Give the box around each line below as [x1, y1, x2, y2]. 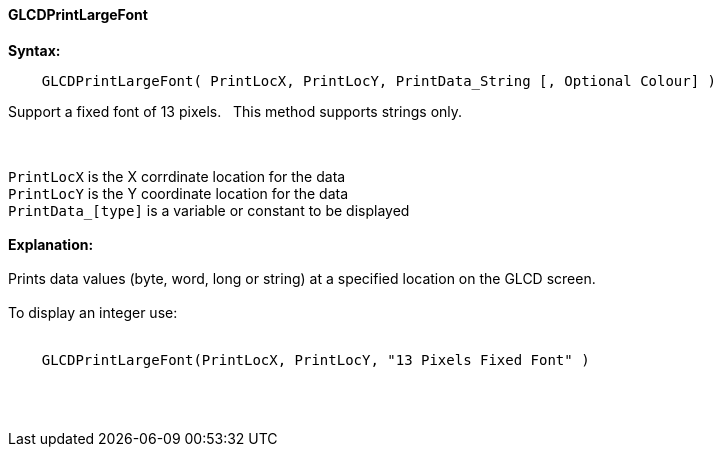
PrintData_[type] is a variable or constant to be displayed [8, 201, 410, 219]
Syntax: [8, 41, 61, 59]
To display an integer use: [8, 303, 178, 321]
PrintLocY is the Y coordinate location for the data [8, 184, 349, 202]
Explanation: [8, 235, 94, 253]
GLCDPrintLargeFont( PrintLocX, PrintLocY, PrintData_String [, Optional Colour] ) [41, 72, 717, 89]
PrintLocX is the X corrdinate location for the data [8, 167, 346, 185]
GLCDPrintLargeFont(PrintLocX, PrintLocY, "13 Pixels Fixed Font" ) [41, 351, 590, 368]
